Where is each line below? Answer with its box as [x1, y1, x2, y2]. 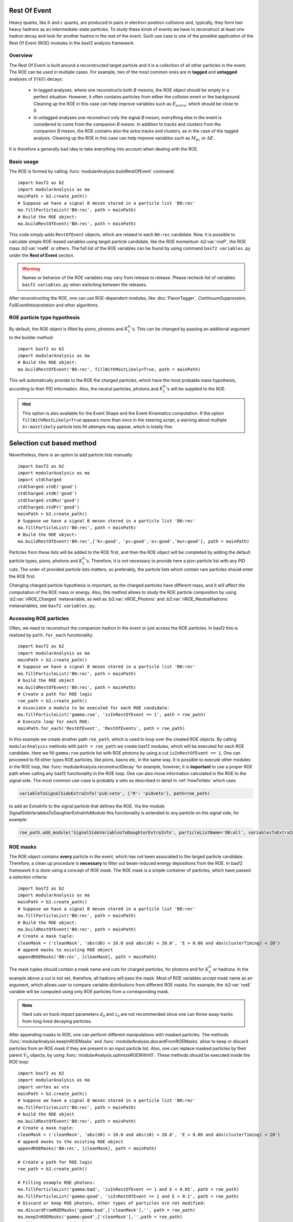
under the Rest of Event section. [9, 252, 75, 258]
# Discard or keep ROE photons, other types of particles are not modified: [18, 1200, 206, 1206]
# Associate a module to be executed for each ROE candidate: [18, 705, 170, 711]
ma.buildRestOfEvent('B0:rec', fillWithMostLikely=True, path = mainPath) [18, 367, 201, 372]
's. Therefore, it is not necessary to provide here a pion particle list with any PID [85, 558, 246, 564]
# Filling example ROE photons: [18, 1180, 95, 1185]
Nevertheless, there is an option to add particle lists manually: [9, 452, 133, 458]
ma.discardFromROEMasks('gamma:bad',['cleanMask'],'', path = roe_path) [18, 1207, 195, 1213]
